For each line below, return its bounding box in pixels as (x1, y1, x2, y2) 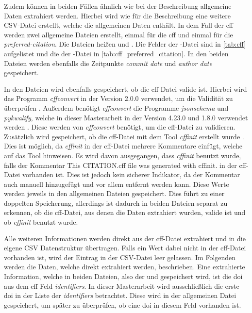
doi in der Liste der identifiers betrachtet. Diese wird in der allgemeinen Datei (4, 290, 236, 300)
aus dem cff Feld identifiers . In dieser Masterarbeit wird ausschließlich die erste (4, 280, 239, 291)
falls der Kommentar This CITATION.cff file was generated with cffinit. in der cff (4, 160, 246, 170)
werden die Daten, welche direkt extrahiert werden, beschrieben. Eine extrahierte (4, 262, 245, 272)
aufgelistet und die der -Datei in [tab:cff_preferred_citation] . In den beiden (4, 48, 229, 58)
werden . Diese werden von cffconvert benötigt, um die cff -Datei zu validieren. (4, 122, 235, 132)
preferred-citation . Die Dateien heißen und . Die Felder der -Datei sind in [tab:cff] (4, 39, 246, 49)
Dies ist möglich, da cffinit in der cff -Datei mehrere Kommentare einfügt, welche (4, 141, 242, 151)
